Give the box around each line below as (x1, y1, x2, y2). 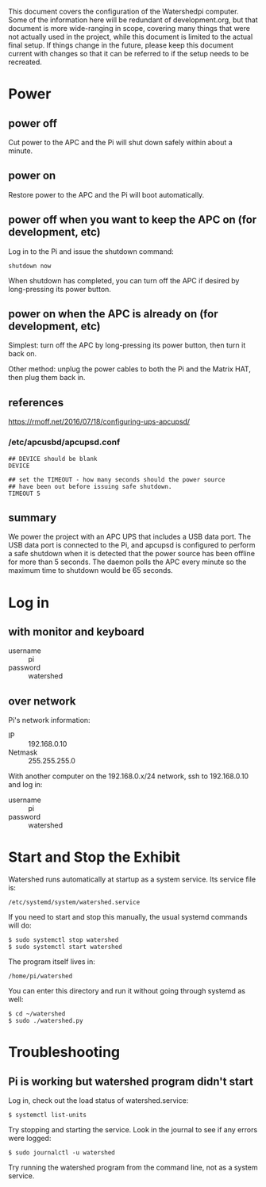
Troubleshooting (8, 1043, 121, 1062)
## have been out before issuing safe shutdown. (8, 482, 172, 490)
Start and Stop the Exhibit (8, 848, 181, 866)
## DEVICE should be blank (8, 455, 98, 463)
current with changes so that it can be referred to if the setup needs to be (8, 49, 249, 58)
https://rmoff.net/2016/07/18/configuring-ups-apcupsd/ (8, 417, 191, 427)
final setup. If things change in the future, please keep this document (8, 40, 234, 50)
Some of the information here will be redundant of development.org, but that (8, 15, 258, 25)
